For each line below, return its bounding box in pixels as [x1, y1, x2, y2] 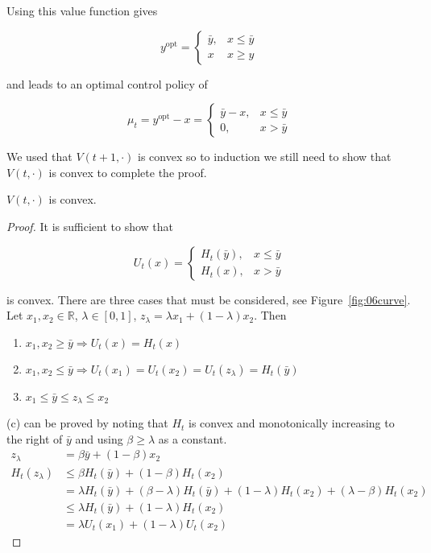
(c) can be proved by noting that [6, 415, 168, 431]
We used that [6, 148, 73, 165]
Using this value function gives [6, 2, 158, 19]
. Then [254, 307, 287, 324]
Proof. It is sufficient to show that [6, 217, 174, 234]
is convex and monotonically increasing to [189, 415, 395, 431]
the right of [6, 430, 63, 447]
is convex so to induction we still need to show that [138, 148, 392, 165]
